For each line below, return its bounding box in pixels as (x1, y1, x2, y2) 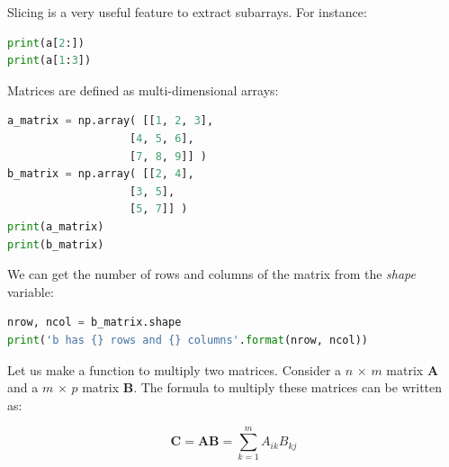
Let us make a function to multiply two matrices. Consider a (7, 360, 342, 379)
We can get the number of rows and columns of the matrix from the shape (7, 265, 416, 283)
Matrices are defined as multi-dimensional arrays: (7, 80, 279, 99)
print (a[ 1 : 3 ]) (7, 54, 92, 67)
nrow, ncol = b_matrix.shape (7, 316, 182, 329)
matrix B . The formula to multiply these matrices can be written (82, 378, 443, 397)
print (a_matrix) (7, 220, 104, 233)
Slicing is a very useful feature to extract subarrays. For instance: (7, 3, 367, 21)
